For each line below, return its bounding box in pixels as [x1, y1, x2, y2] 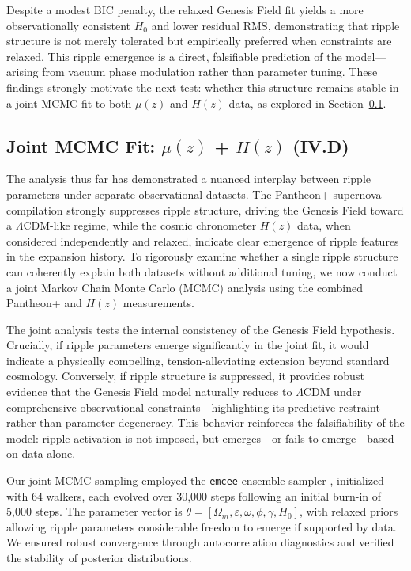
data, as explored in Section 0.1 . [228, 94, 386, 111]
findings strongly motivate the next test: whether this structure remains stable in [6, 78, 399, 95]
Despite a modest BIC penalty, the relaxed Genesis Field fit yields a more [6, 2, 364, 17]
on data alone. [6, 445, 76, 462]
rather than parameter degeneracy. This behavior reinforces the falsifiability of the [6, 414, 405, 431]
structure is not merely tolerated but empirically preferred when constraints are [6, 32, 392, 49]
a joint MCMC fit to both [6, 94, 132, 111]
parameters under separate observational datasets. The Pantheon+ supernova [6, 185, 382, 202]
